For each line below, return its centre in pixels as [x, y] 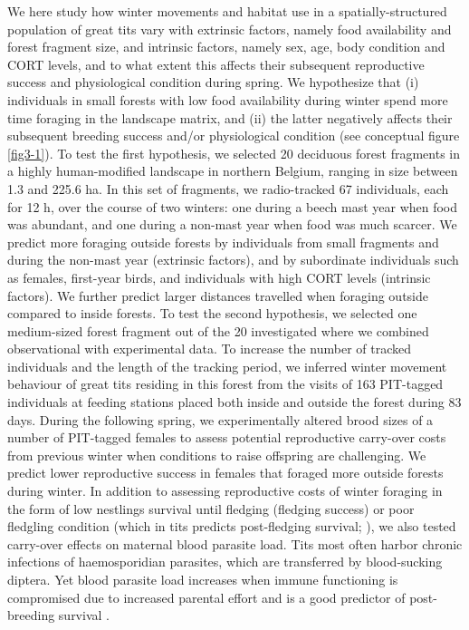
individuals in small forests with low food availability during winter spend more [228, 99]
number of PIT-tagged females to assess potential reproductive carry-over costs [227, 437]
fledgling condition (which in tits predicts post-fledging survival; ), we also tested [232, 526]
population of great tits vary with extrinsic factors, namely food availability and [230, 29]
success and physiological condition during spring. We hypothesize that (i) [213, 82]
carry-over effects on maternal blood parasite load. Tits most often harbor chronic [235, 543]
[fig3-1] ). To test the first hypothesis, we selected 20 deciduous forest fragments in [234, 153]
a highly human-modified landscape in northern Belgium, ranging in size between [233, 171]
